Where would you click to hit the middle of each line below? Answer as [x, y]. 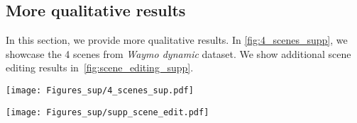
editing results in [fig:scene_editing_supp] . [100, 68]
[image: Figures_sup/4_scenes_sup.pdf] [100, 90]
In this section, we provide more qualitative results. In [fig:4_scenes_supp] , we [177, 40]
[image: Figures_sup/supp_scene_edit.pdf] [108, 112]
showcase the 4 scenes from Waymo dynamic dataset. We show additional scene [178, 53]
